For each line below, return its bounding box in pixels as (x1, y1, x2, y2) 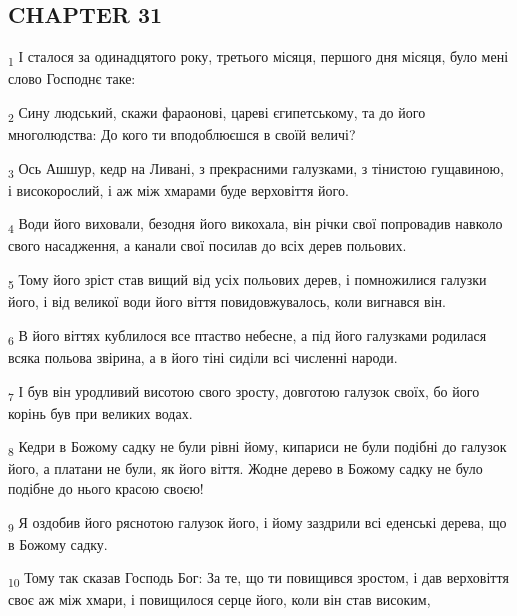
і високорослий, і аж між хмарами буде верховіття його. (8, 179, 349, 200)
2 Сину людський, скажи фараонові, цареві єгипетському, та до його (8, 101, 426, 125)
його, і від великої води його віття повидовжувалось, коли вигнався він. (8, 291, 446, 312)
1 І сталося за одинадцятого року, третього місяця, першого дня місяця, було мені (8, 46, 509, 69)
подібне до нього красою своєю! (8, 477, 204, 498)
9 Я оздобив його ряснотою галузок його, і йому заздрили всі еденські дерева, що (8, 511, 507, 535)
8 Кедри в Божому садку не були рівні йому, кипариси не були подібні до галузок (8, 436, 507, 460)
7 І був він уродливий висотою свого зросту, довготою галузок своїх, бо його (8, 380, 480, 404)
